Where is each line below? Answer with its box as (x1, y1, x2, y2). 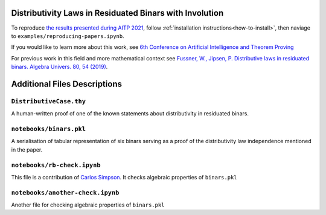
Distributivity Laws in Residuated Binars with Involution (11, 8, 224, 18)
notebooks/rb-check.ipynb (11, 161, 101, 169)
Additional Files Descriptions (11, 79, 122, 89)
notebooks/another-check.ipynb (11, 188, 120, 196)
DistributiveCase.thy (11, 97, 86, 105)
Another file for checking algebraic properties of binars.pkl (11, 201, 165, 208)
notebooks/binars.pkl (11, 125, 86, 133)
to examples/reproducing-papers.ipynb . (11, 32, 124, 39)
